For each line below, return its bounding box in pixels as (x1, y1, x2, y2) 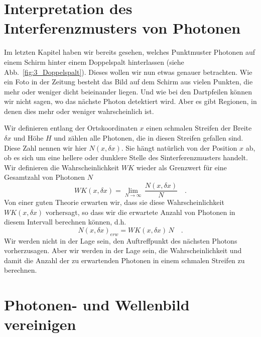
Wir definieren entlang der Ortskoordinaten (4, 123, 138, 133)
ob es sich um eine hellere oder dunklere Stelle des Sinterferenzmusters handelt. (4, 152, 248, 163)
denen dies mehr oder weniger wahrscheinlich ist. (4, 105, 154, 116)
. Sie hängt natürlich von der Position (121, 142, 237, 153)
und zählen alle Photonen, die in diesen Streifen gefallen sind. (54, 133, 243, 143)
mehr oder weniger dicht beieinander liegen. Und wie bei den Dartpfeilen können (4, 86, 252, 96)
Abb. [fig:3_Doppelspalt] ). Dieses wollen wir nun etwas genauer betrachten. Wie (4, 66, 252, 77)
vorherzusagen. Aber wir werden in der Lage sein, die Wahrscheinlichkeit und (4, 245, 242, 256)
